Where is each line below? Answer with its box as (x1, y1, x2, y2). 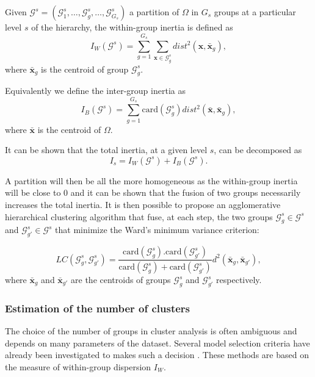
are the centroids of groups (71, 273, 171, 285)
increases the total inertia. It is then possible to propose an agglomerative (5, 198, 281, 210)
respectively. (216, 273, 262, 285)
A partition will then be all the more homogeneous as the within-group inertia (5, 174, 298, 187)
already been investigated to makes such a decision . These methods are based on (5, 348, 309, 361)
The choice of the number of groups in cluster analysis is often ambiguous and (5, 325, 297, 337)
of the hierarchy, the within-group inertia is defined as (31, 21, 233, 33)
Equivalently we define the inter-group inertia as (5, 84, 186, 97)
